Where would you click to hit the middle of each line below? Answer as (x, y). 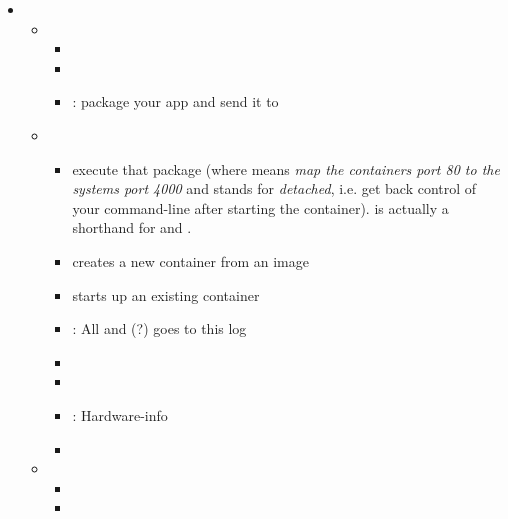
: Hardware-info (120, 414)
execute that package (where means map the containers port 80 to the (286, 168)
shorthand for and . (132, 227)
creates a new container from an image (190, 260)
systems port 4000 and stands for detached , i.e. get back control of (274, 188)
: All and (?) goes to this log (159, 328)
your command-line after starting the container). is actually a (260, 207)
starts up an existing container (166, 294)
